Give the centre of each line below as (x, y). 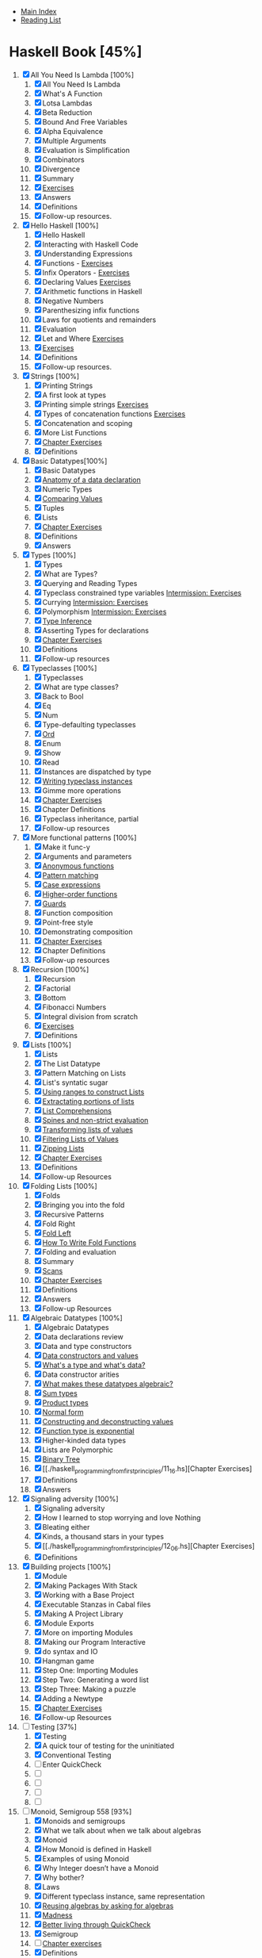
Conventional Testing (77, 1755)
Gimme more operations (82, 790)
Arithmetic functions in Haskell (92, 291)
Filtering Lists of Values (81, 1139)
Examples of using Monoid (86, 1858)
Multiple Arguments (74, 140)
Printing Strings (68, 385)
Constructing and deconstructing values (108, 1421)
